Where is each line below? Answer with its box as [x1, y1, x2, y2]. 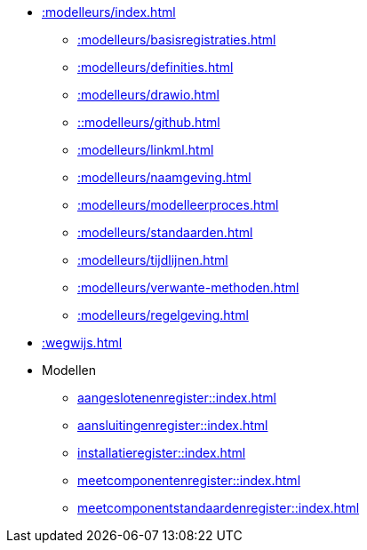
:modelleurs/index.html [42, 4, 176, 20]
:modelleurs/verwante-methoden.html [77, 280, 299, 295]
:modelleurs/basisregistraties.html [77, 32, 276, 47]
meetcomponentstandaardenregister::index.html [77, 500, 360, 515]
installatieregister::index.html [77, 445, 246, 460]
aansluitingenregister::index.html [77, 418, 268, 433]
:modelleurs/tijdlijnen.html [77, 252, 228, 267]
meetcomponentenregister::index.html [77, 473, 301, 488]
